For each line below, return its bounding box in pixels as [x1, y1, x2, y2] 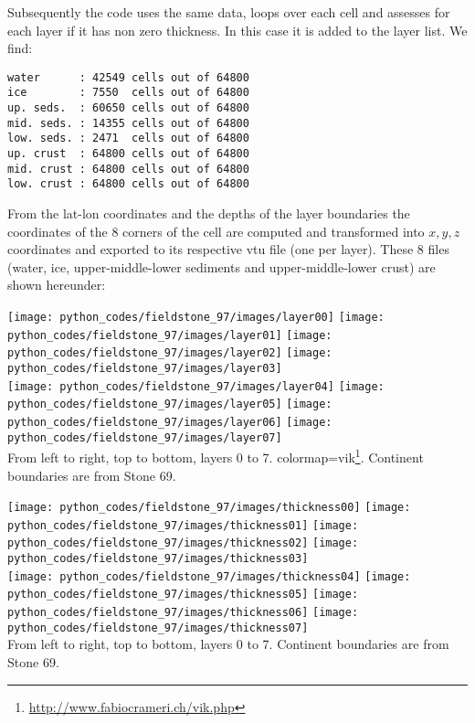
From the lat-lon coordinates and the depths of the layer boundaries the [7, 204, 410, 223]
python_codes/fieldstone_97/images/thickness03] [7, 552, 309, 566]
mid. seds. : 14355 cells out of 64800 [7, 116, 249, 130]
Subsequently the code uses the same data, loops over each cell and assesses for [7, 3, 450, 21]
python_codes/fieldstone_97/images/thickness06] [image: [7, 606, 359, 620]
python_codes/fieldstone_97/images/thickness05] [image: [7, 588, 359, 601]
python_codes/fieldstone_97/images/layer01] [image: [7, 328, 332, 342]
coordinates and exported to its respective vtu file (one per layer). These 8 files [7, 239, 449, 259]
